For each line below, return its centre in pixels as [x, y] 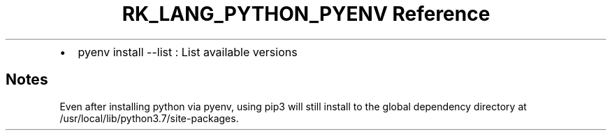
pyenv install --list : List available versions [188, 52]
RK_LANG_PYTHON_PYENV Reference [306, 14]
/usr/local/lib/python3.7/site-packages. [149, 118]
